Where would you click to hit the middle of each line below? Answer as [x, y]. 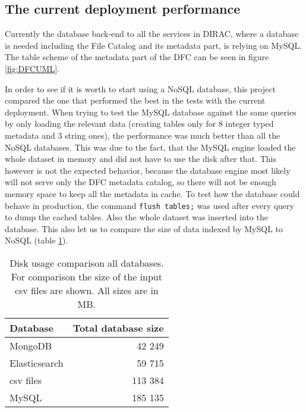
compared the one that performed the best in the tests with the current [135, 100]
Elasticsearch [37, 363]
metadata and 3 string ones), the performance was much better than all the [143, 135]
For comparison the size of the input [86, 276]
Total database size [118, 327]
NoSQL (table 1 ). [37, 240]
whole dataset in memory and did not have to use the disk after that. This [141, 159]
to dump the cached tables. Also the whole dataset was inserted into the [136, 217]
